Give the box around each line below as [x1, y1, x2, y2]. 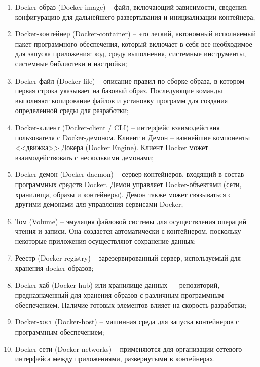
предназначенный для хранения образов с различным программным [15, 289, 224, 300]
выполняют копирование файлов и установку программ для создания [15, 95, 228, 105]
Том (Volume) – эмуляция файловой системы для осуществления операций [15, 215, 247, 226]
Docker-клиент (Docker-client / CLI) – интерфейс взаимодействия [15, 122, 220, 132]
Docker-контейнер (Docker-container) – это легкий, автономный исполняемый [15, 28, 256, 39]
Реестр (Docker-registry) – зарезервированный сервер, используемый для [15, 252, 241, 263]
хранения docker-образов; [15, 263, 94, 273]
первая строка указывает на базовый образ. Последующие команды [15, 85, 222, 96]
